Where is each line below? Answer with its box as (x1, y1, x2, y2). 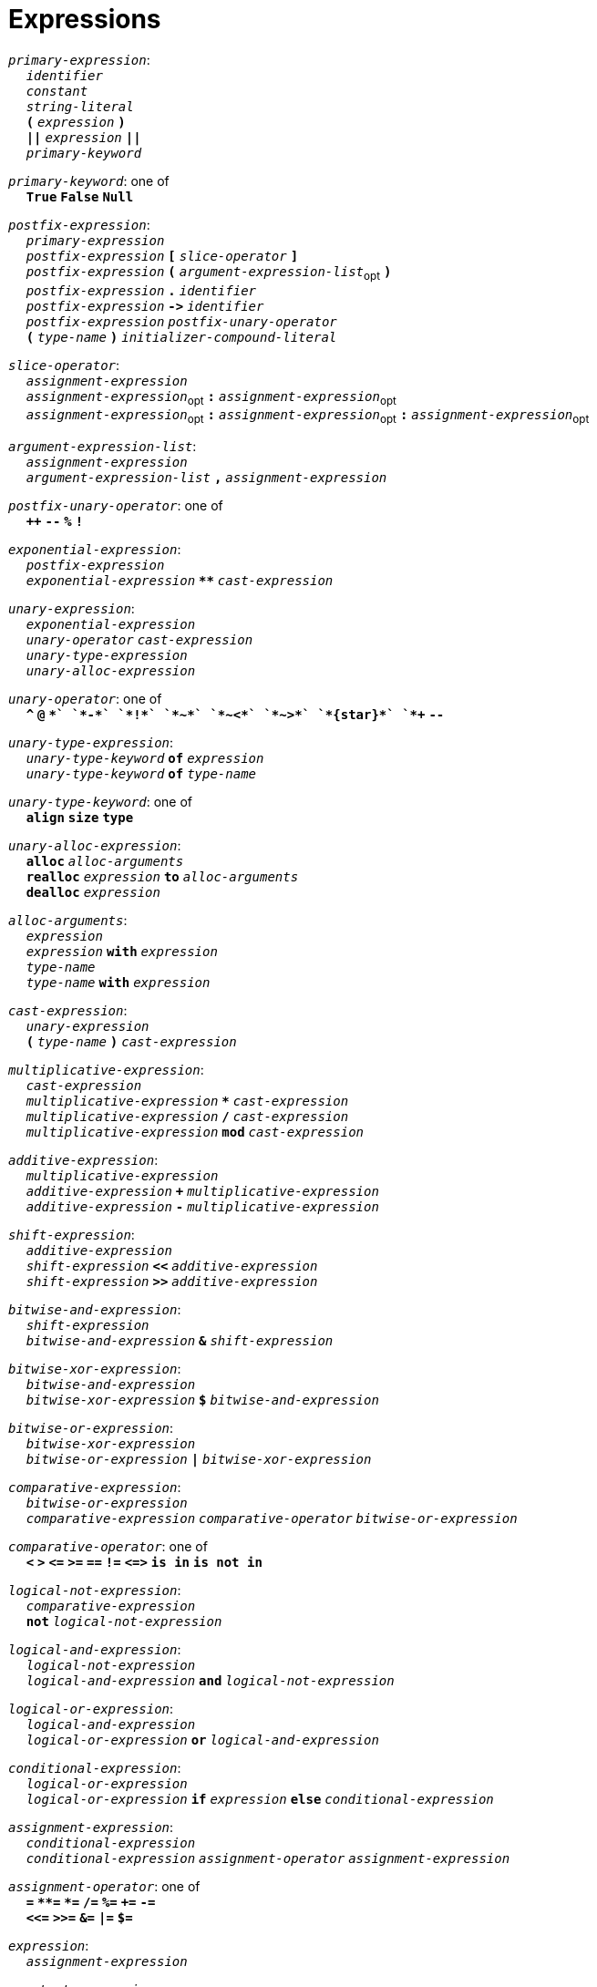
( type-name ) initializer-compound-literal (26, 329, 337, 345)
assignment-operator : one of (8, 1879, 201, 1895)
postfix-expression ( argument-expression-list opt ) (26, 263, 392, 283)
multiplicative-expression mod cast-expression (26, 1125, 365, 1140)
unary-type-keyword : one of (8, 794, 193, 810)
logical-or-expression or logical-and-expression (26, 1733, 379, 1748)
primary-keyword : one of (8, 172, 170, 189)
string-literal (26, 98, 134, 114)
